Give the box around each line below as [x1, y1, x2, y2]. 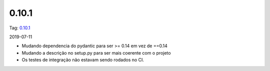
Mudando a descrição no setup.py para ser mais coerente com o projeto [21, 50, 171, 56]
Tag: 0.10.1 [9, 25, 30, 31]
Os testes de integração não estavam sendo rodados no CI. [21, 57, 144, 63]
